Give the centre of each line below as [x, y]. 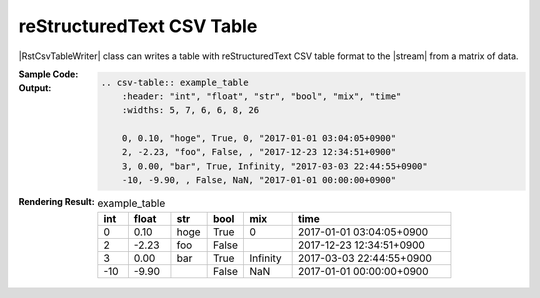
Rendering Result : [56, 202]
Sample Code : [48, 74]
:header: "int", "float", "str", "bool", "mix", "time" [261, 96]
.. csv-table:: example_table [174, 82]
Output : [35, 88]
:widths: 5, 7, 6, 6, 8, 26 [190, 110]
